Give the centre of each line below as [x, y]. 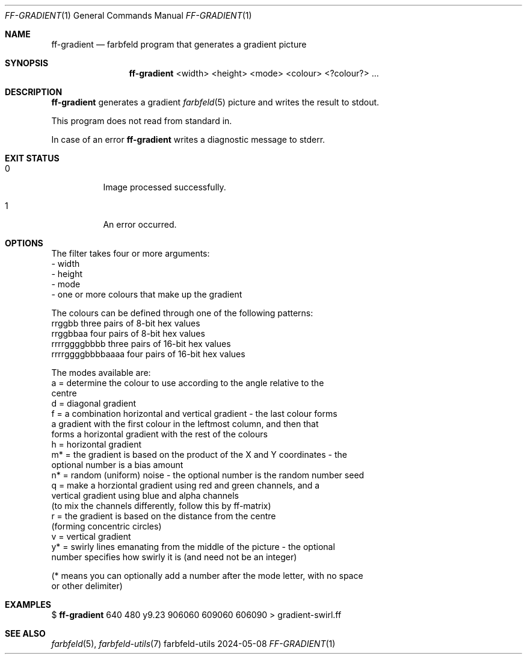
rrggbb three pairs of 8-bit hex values [126, 323]
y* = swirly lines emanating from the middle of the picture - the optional [193, 547]
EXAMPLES [28, 604]
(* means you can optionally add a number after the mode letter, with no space [207, 576]
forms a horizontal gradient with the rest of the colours [159, 434]
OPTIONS [24, 243]
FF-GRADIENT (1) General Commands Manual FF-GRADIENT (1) [128, 15]
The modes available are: [101, 373]
